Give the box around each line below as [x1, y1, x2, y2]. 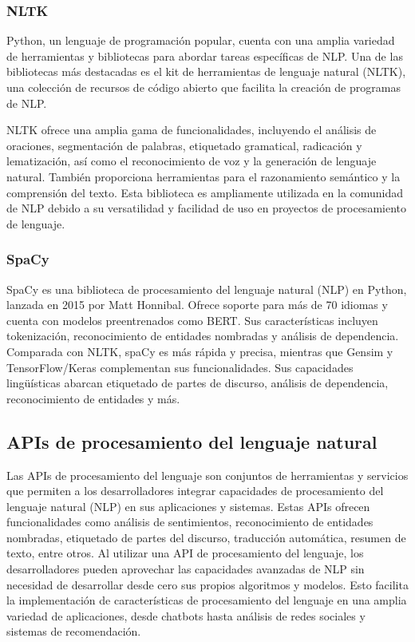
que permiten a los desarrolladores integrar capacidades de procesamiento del [6, 482, 384, 499]
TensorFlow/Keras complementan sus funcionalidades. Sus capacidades [6, 359, 354, 375]
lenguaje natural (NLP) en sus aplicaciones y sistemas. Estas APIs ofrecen [6, 497, 370, 514]
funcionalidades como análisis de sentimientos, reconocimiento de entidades [6, 513, 373, 530]
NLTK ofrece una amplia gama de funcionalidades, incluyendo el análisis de [6, 121, 377, 138]
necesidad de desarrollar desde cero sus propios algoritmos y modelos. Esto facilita [6, 576, 409, 592]
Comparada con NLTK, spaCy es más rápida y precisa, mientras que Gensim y [6, 343, 393, 359]
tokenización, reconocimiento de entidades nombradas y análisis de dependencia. [6, 327, 399, 344]
